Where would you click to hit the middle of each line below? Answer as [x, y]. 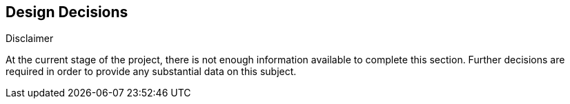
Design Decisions [67, 12]
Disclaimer [30, 39]
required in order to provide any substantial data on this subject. [151, 72]
